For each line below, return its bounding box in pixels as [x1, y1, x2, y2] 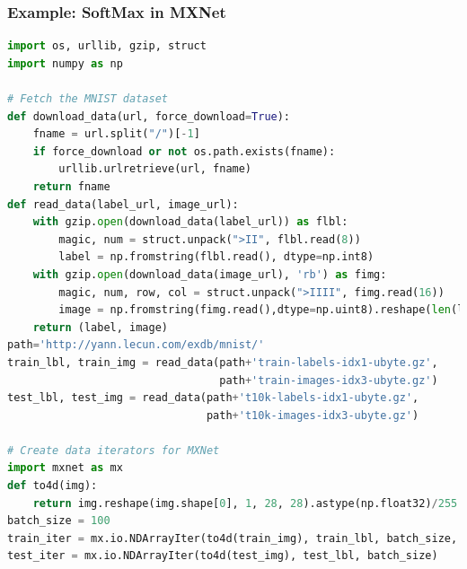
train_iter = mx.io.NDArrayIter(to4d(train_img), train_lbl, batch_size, [7, 531, 458, 545]
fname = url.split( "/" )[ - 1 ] [32, 127, 200, 141]
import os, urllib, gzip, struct [7, 39, 207, 53]
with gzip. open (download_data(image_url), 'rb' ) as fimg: [32, 267, 387, 281]
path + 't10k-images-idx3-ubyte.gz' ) [206, 408, 419, 422]
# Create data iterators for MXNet [7, 443, 220, 457]
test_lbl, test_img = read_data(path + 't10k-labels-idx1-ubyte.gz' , [7, 391, 419, 405]
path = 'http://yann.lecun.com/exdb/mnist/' [7, 338, 265, 352]
